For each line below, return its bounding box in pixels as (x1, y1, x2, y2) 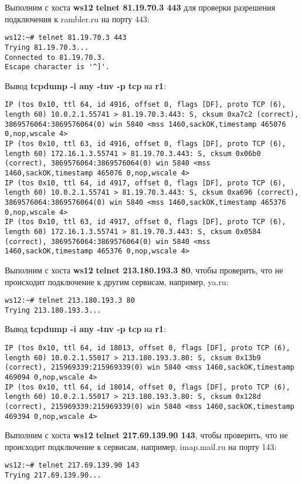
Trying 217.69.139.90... (5, 471, 101, 480)
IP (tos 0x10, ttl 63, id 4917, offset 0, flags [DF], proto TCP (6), (5, 218, 286, 226)
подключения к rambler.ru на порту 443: (5, 12, 150, 25)
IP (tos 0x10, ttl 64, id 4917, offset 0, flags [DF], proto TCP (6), (5, 178, 286, 187)
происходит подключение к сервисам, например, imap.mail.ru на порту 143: (5, 440, 277, 452)
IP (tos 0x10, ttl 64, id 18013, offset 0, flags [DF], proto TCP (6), (5, 344, 290, 352)
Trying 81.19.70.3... (5, 43, 89, 52)
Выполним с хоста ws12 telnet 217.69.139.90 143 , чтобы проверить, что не (5, 429, 288, 441)
